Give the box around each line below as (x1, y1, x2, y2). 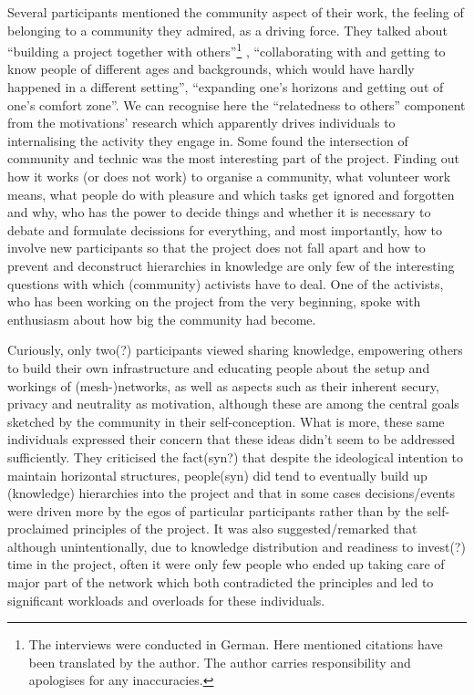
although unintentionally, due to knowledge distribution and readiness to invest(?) (7, 536, 466, 555)
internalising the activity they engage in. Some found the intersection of (7, 130, 408, 150)
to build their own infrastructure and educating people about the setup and (7, 358, 430, 377)
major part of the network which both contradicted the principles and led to (7, 573, 434, 592)
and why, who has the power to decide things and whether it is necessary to (7, 202, 431, 222)
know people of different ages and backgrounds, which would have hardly (7, 59, 415, 78)
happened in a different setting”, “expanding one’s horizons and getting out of (7, 78, 444, 97)
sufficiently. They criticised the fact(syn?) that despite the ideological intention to (7, 447, 464, 466)
